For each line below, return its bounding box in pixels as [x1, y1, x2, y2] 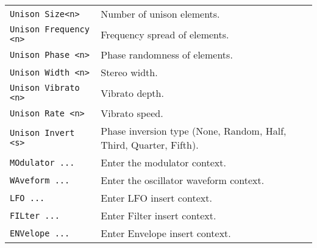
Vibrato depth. [101, 85, 164, 100]
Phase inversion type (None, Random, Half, [101, 124, 287, 138]
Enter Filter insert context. [101, 208, 216, 222]
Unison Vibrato [10, 83, 80, 93]
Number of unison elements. [101, 7, 220, 21]
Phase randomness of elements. [101, 48, 233, 62]
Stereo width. [101, 65, 158, 79]
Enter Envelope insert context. [101, 226, 231, 240]
